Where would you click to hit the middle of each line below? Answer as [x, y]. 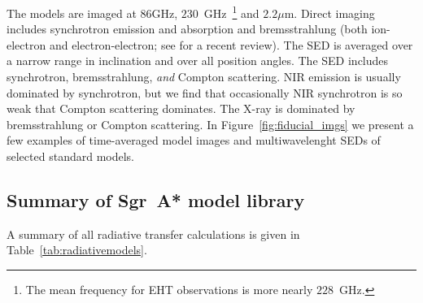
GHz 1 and [231, 12]
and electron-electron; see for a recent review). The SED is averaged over [231, 44]
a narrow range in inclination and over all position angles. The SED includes [198, 61]
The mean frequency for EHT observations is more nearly [169, 289]
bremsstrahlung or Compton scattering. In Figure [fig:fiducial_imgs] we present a [210, 124]
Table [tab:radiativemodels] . [77, 250]
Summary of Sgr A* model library [156, 199]
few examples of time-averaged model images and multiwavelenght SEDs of [194, 140]
